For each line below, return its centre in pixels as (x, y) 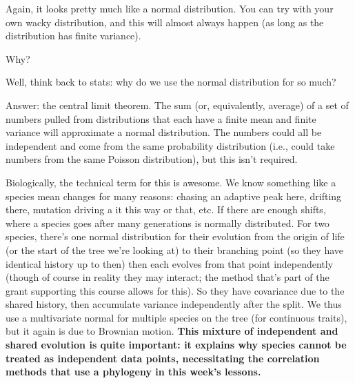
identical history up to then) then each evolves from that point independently (170, 263)
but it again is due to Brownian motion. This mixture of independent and (172, 331)
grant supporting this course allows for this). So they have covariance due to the (175, 290)
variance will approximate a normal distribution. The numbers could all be (164, 132)
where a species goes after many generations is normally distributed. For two (168, 223)
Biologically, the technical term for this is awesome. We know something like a (171, 182)
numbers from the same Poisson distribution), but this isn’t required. (152, 159)
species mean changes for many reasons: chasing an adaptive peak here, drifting (174, 196)
